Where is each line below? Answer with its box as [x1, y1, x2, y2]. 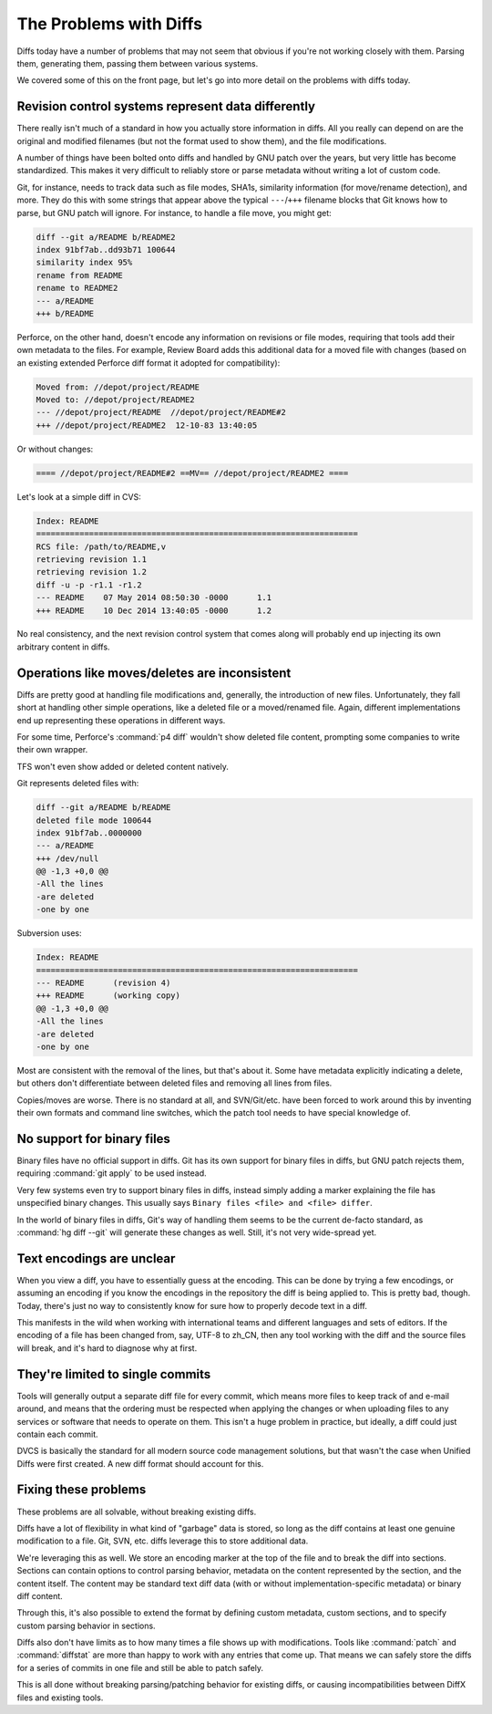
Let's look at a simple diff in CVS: [16, 491, 141, 502]
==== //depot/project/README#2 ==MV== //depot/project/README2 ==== [36, 468, 349, 478]
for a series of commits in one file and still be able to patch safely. [16, 1662, 264, 1673]
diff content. [16, 1590, 63, 1601]
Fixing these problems [16, 1482, 147, 1498]
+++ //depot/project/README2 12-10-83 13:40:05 [36, 420, 258, 431]
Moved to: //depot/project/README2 [36, 395, 195, 405]
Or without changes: [16, 443, 94, 454]
